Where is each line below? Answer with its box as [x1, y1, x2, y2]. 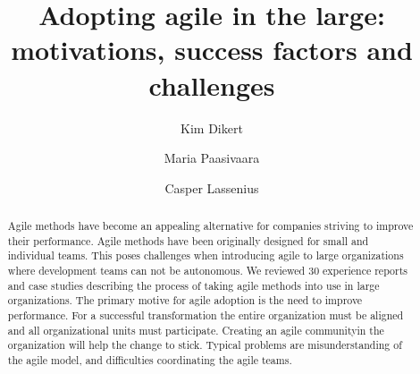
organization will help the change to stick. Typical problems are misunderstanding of [7, 337, 402, 353]
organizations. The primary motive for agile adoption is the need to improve [7, 293, 363, 308]
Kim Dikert [181, 118, 243, 137]
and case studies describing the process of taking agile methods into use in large [7, 277, 380, 293]
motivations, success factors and [11, 31, 413, 68]
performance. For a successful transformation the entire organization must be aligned [7, 308, 404, 323]
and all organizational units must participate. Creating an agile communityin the [7, 322, 384, 337]
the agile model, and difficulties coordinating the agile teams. [7, 352, 292, 367]
